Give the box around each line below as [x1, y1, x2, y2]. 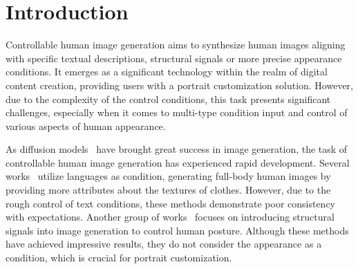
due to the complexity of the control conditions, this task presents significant [6, 91, 331, 106]
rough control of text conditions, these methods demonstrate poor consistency [6, 196, 336, 210]
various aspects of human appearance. [6, 118, 166, 133]
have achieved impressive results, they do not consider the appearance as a [6, 236, 322, 251]
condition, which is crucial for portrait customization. [6, 250, 232, 265]
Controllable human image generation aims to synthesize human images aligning [6, 37, 346, 52]
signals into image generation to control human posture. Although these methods [6, 223, 349, 237]
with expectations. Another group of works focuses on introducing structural [6, 210, 335, 224]
